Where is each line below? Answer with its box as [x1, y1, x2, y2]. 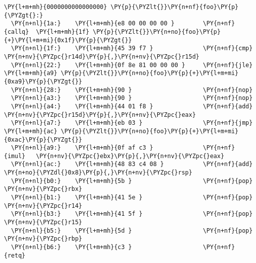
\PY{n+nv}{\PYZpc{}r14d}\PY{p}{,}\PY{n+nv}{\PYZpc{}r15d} [4, 53, 199, 60]
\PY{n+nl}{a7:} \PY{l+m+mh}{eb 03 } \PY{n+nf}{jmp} [11, 119, 253, 127]
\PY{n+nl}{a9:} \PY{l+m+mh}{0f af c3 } [11, 144, 153, 152]
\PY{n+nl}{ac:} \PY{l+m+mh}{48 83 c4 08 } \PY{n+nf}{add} [11, 161, 253, 168]
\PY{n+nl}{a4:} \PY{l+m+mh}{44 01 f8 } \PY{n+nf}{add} [11, 102, 253, 110]
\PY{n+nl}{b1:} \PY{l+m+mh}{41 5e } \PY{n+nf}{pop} [11, 194, 253, 201]
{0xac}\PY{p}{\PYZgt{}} [4, 136, 82, 143]
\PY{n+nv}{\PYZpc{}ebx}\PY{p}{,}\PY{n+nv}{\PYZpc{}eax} [36, 152, 224, 160]
